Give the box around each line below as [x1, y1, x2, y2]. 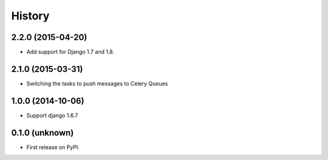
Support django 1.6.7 [26, 112, 78, 119]
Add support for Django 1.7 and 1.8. [26, 48, 115, 56]
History [11, 9, 50, 22]
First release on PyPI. [26, 143, 80, 151]
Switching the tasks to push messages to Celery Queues [26, 79, 168, 87]
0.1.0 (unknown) [11, 127, 74, 138]
